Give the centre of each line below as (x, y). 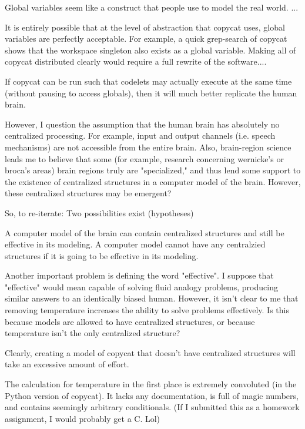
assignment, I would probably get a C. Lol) (83, 418)
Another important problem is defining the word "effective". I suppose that (139, 275)
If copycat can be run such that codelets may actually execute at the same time (148, 81)
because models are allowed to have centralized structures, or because (130, 321)
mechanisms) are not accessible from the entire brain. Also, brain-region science (148, 147)
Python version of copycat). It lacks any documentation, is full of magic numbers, (152, 395)
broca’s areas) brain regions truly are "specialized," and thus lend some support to (153, 170)
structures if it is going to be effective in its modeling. (102, 255)
